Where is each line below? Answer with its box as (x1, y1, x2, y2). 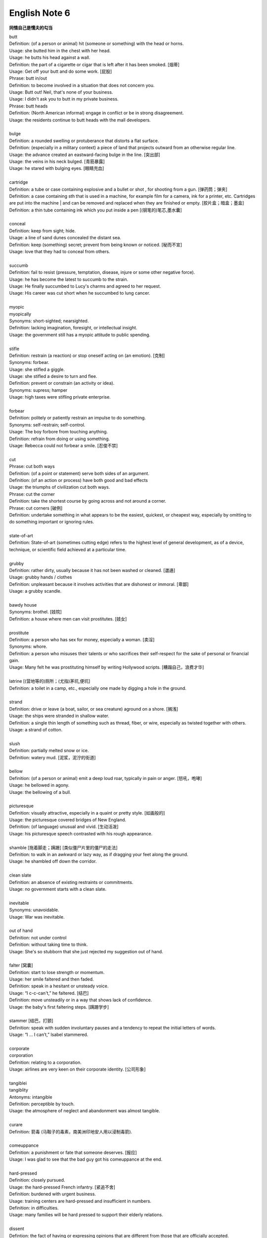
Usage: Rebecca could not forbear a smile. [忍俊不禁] (9, 442, 118, 448)
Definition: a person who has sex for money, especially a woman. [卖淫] (9, 636, 155, 642)
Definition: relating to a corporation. (9, 1059, 82, 1065)
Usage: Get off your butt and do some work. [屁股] (9, 68, 112, 74)
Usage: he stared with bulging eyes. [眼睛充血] (9, 165, 104, 171)
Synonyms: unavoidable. (9, 907, 59, 913)
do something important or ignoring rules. (9, 519, 94, 525)
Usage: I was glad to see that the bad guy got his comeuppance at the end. (9, 1156, 163, 1162)
